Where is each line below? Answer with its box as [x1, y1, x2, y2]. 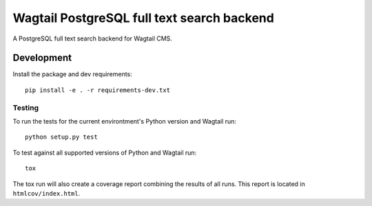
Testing [12, 103, 39, 113]
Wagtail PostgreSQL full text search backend [12, 10, 275, 25]
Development [12, 52, 72, 64]
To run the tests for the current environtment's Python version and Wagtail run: [12, 117, 237, 125]
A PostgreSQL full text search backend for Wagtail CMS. [12, 34, 172, 43]
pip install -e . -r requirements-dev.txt [25, 86, 171, 94]
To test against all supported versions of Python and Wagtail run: [12, 148, 197, 157]
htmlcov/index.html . [12, 189, 81, 197]
